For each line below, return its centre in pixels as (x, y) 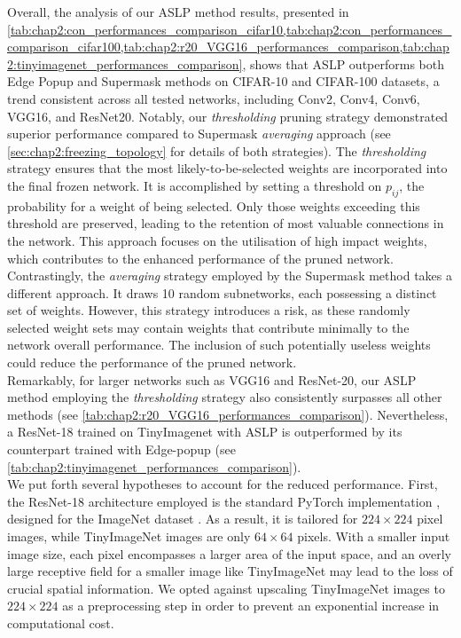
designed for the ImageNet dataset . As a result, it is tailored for (183, 519)
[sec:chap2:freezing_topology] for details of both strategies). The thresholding (217, 150)
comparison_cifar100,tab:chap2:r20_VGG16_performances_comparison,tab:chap (228, 47)
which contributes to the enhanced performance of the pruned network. (200, 258)
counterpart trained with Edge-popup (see (121, 449)
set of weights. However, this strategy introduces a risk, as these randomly (209, 310)
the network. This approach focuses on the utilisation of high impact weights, (217, 240)
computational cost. (61, 622)
